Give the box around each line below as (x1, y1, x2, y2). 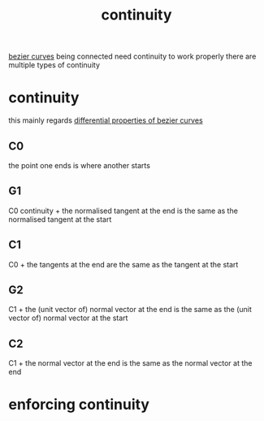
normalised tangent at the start (8, 214, 112, 224)
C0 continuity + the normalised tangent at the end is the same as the (8, 206, 238, 215)
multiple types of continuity (8, 60, 100, 70)
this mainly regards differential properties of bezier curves (8, 115, 203, 125)
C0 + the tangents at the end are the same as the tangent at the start (8, 259, 239, 269)
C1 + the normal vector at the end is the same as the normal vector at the (8, 358, 253, 368)
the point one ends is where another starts (8, 160, 150, 170)
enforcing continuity (8, 396, 150, 414)
